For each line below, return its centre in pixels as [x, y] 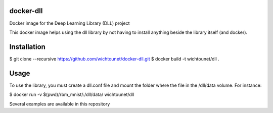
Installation [27, 47]
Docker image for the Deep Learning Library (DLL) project [70, 23]
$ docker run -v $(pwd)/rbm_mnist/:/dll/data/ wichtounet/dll [72, 95]
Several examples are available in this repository [60, 104]
